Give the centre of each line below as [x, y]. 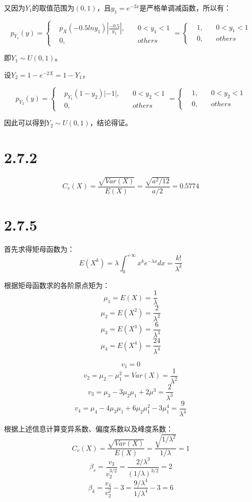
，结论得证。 [111, 123]
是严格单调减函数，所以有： [185, 8]
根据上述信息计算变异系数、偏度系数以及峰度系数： [89, 429]
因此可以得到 [25, 123]
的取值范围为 [53, 8]
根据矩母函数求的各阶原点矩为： [57, 285]
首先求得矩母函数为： [39, 248]
